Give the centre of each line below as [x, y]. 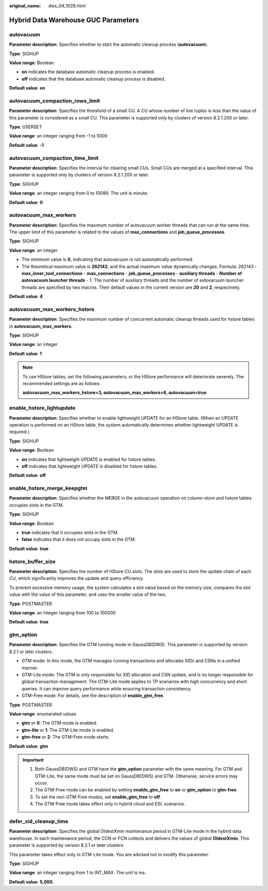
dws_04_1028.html [67, 6]
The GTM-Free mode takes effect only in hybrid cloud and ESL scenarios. [110, 804]
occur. [41, 783]
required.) [19, 432]
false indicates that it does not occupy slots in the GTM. [79, 540]
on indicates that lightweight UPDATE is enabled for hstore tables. [89, 459]
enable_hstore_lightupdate [42, 408]
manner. [30, 668]
